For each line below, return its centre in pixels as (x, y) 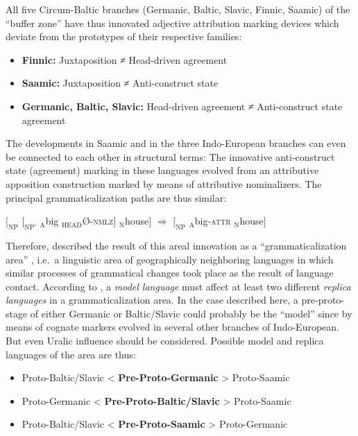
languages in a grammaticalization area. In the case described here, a (152, 300)
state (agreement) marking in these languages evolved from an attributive (162, 170)
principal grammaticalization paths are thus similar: (116, 197)
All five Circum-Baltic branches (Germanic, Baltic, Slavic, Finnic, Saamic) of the (178, 9)
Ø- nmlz (98, 221)
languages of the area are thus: (71, 354)
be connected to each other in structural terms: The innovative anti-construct (170, 156)
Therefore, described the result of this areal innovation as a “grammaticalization (176, 245)
